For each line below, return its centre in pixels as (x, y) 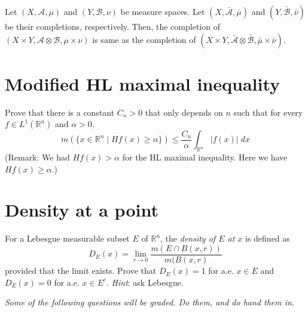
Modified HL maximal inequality (143, 83)
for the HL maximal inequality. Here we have (205, 157)
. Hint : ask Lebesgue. (145, 282)
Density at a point (82, 210)
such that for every (268, 112)
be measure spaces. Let (163, 11)
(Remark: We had (37, 157)
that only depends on (184, 112)
